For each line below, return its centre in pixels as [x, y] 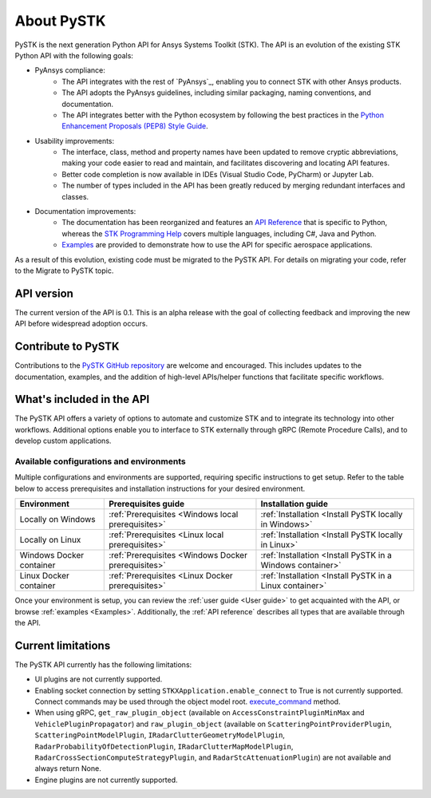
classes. [75, 196]
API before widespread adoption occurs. [81, 324]
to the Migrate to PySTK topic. [64, 271]
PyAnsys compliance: [70, 70]
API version [44, 293]
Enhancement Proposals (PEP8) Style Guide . [135, 126]
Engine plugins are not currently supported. [107, 780]
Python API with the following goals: [74, 55]
